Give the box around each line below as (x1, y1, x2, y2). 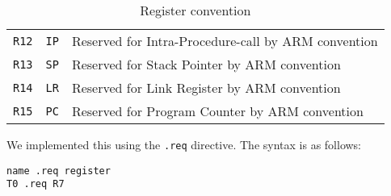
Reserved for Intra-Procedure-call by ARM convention (71, 31, 378, 50)
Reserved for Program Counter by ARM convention (71, 102, 364, 120)
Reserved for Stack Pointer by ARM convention (71, 55, 341, 73)
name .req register (6, 165, 111, 177)
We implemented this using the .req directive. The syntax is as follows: (6, 136, 362, 152)
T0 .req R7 (6, 178, 65, 190)
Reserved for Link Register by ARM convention (71, 78, 341, 97)
